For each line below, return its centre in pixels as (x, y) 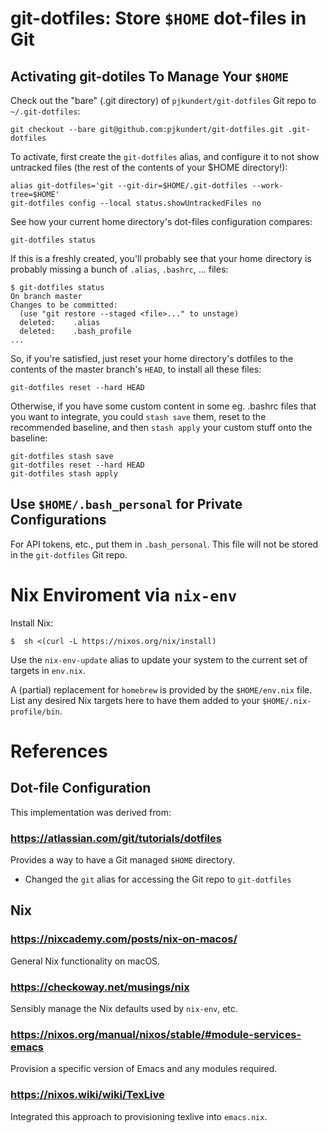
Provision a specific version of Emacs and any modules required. (144, 1069)
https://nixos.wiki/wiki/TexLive (87, 1095)
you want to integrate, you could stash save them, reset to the (138, 416)
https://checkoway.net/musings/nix (100, 987)
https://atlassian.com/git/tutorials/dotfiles (116, 838)
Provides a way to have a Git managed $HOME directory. (122, 860)
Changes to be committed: (64, 305)
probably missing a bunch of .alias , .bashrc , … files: (119, 269)
